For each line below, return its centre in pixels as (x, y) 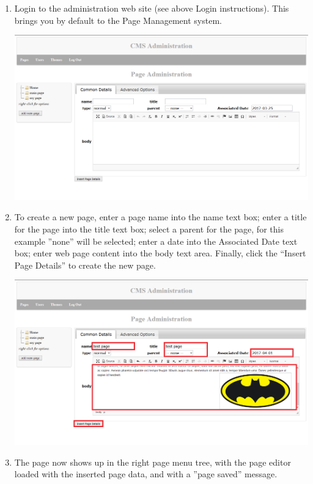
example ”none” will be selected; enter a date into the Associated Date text (156, 241)
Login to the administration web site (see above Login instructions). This (152, 8)
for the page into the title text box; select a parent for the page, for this (149, 229)
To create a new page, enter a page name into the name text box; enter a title (160, 217)
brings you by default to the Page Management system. (118, 20)
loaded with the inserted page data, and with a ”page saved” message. (146, 474)
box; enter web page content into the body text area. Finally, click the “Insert (160, 253)
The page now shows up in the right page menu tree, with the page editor (153, 462)
